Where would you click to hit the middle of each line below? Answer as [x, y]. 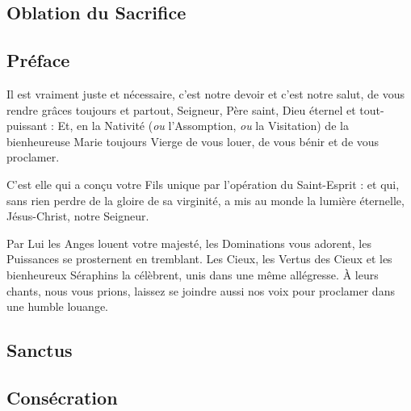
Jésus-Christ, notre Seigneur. [78, 216]
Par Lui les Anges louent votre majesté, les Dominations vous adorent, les [189, 243]
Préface [38, 60]
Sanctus [40, 350]
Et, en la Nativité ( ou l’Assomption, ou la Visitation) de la [203, 126]
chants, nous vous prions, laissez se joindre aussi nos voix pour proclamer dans [201, 290]
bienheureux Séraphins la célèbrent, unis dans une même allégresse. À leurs [193, 274]
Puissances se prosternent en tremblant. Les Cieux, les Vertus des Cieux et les [199, 259]
